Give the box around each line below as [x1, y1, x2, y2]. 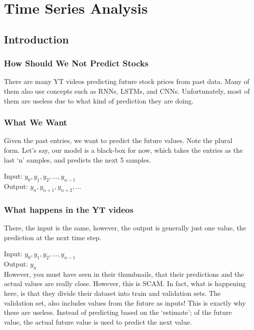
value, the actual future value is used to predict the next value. [4, 316, 192, 327]
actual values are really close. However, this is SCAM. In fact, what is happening [4, 278, 246, 289]
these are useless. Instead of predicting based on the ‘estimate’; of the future [4, 307, 232, 317]
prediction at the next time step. [4, 232, 101, 242]
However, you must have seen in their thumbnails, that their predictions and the [4, 268, 244, 279]
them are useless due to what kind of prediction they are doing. [4, 95, 194, 105]
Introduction [4, 31, 69, 46]
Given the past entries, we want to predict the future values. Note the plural [4, 135, 233, 145]
